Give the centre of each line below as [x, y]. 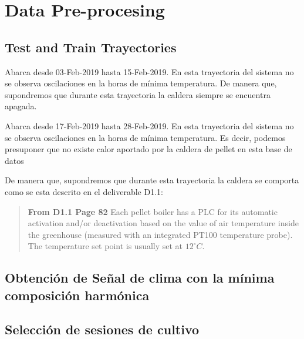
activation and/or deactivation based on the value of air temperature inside [163, 223]
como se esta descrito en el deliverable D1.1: [84, 191]
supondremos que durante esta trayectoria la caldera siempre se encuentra [138, 94]
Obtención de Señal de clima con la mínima [140, 278]
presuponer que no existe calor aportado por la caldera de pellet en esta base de [148, 149]
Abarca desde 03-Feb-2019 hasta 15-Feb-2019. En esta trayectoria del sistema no [149, 71]
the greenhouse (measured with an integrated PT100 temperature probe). [160, 234]
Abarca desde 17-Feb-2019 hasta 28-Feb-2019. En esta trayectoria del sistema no [149, 125]
